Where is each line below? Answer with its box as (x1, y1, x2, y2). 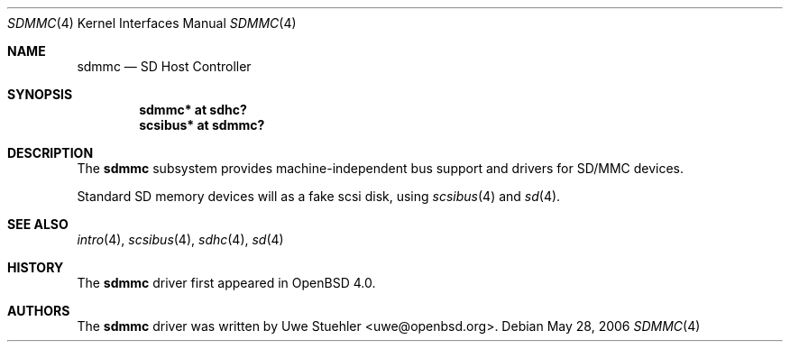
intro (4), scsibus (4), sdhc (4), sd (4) (77, 232, 284, 247)
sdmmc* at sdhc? (139, 102, 247, 117)
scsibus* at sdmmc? (139, 117, 265, 133)
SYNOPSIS (7, 87, 73, 102)
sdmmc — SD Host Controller (77, 59, 252, 74)
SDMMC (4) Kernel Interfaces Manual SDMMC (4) (7, 15, 297, 31)
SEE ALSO (7, 216, 69, 232)
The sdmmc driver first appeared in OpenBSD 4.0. (77, 275, 376, 290)
